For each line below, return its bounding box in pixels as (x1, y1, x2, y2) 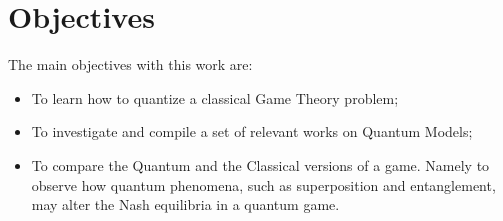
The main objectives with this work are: (8, 54, 253, 75)
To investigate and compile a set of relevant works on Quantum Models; (31, 121, 473, 142)
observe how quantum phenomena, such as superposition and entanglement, (31, 174, 496, 195)
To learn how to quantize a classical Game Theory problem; (31, 87, 399, 108)
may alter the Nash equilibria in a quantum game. (31, 194, 340, 215)
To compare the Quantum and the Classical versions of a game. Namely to (31, 154, 490, 175)
